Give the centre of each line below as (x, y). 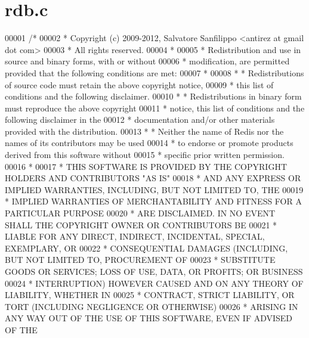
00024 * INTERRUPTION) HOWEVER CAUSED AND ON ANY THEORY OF (154, 283)
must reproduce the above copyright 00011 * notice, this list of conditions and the (155, 108)
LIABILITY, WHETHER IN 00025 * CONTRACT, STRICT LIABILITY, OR (150, 295)
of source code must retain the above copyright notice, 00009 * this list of (139, 84)
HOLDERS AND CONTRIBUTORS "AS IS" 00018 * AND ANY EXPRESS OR (153, 178)
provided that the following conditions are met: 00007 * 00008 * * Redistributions (154, 72)
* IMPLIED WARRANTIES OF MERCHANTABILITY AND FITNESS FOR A (153, 201)
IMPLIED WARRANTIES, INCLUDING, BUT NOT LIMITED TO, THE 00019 (154, 189)
